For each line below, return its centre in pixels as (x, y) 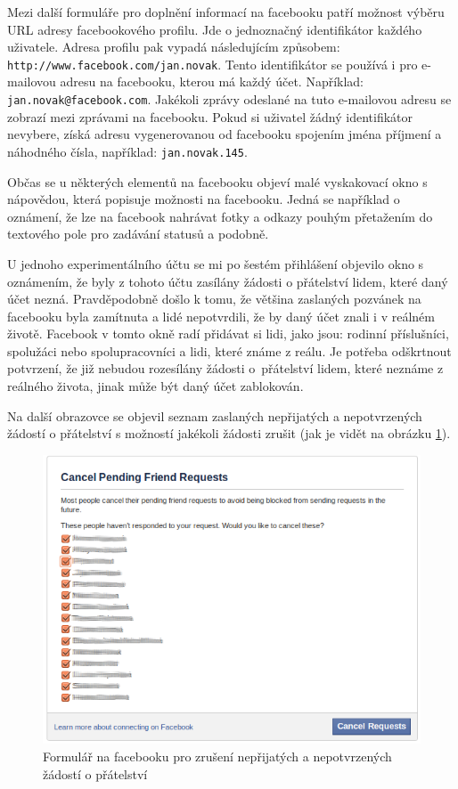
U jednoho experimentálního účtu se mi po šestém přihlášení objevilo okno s (216, 263)
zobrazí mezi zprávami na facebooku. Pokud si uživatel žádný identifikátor (210, 116)
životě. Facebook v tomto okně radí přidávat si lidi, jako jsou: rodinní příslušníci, (228, 333)
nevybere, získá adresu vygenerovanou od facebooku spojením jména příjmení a (225, 134)
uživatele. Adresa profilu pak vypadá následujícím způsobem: (174, 47)
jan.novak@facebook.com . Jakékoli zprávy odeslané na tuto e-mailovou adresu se (229, 99)
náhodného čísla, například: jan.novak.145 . (127, 151)
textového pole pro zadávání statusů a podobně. (138, 234)
